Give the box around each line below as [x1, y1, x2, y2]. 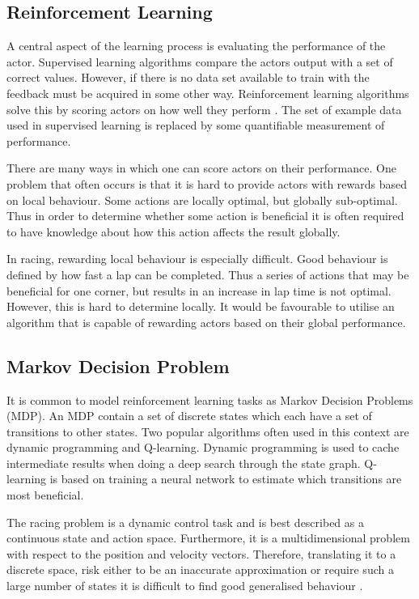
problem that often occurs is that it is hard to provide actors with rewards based [6, 175, 408, 192]
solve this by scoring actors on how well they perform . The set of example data [6, 100, 402, 117]
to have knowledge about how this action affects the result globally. [6, 223, 341, 240]
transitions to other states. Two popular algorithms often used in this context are [6, 423, 409, 440]
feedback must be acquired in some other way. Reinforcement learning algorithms [6, 84, 409, 101]
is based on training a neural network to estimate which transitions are [49, 470, 402, 487]
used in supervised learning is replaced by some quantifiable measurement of [6, 117, 385, 134]
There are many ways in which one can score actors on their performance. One [6, 159, 396, 176]
